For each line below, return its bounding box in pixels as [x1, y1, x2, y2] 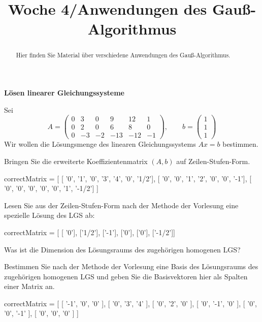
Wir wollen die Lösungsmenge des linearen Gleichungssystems [4, 139, 196, 149]
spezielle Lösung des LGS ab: [4, 210, 95, 220]
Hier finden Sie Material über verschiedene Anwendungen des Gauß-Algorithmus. [16, 51, 231, 59]
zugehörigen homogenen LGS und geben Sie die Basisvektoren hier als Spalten [4, 271, 248, 281]
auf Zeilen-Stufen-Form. [176, 155, 250, 166]
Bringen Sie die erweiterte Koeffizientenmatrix [4, 155, 148, 166]
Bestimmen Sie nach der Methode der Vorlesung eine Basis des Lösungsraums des [4, 261, 258, 272]
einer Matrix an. [4, 281, 55, 292]
